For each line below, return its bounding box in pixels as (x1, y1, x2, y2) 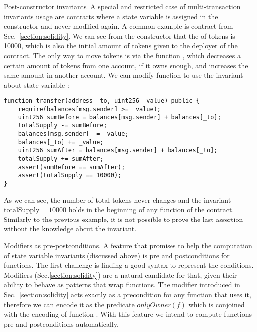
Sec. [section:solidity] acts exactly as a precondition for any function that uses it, (4, 289, 251, 299)
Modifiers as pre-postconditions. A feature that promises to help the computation (4, 240, 252, 250)
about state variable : (4, 79, 69, 90)
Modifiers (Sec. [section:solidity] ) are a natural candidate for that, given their (4, 269, 237, 280)
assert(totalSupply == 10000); (18, 172, 122, 179)
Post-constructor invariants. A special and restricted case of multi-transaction (4, 1, 241, 11)
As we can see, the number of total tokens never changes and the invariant (4, 194, 231, 205)
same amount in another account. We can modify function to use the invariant (4, 70, 243, 80)
